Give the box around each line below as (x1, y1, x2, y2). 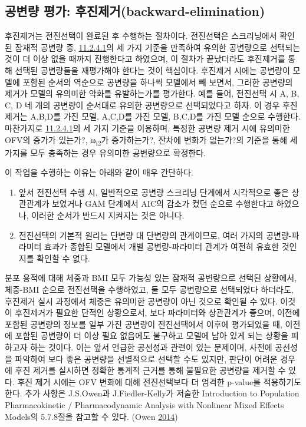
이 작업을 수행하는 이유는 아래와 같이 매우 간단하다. (5, 166, 193, 178)
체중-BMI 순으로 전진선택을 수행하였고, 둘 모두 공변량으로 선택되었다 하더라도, (5, 283, 294, 296)
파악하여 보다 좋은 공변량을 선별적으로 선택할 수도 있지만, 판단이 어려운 (15, 352, 278, 365)
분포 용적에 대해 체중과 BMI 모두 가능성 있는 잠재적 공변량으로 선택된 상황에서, (5, 272, 297, 284)
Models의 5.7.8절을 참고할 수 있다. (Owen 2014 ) (5, 410, 178, 422)
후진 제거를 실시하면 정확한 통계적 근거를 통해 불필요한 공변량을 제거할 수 (15, 364, 286, 376)
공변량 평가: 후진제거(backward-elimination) (5, 2, 265, 20)
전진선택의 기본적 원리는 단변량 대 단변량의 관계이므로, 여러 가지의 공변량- (18, 229, 292, 241)
